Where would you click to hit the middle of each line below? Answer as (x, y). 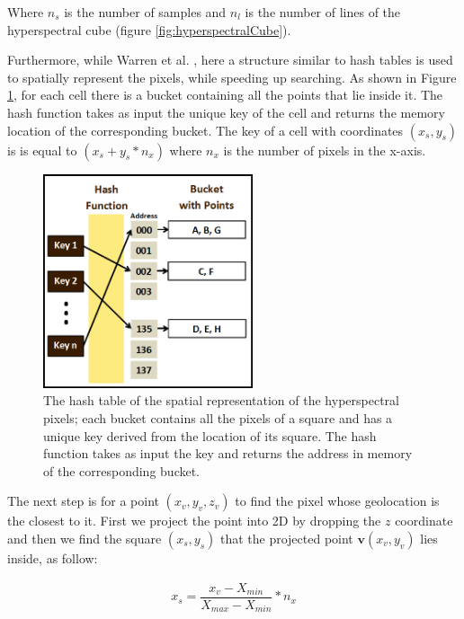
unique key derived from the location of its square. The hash (210, 435)
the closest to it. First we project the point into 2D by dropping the (194, 521)
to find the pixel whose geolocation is (337, 501)
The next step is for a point (83, 501)
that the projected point (286, 539)
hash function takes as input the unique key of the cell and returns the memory (226, 112)
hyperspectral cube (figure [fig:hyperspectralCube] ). (149, 29)
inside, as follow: (53, 558)
